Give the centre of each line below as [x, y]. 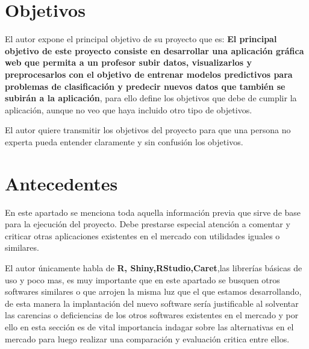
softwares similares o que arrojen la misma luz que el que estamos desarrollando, [153, 291]
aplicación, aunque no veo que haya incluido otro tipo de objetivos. [129, 109]
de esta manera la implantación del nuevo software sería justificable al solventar [152, 303]
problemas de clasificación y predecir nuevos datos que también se [145, 86]
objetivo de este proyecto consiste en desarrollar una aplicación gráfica [154, 50]
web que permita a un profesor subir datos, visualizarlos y [128, 62]
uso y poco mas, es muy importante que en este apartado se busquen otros [142, 279]
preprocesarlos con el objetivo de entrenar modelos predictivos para [149, 74]
